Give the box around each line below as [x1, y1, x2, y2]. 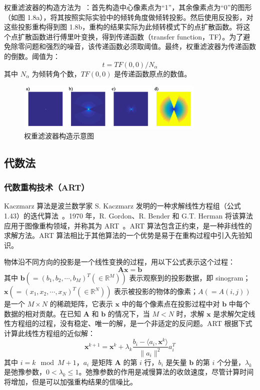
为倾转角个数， [31, 68, 81, 78]
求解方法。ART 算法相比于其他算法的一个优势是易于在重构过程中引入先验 [4, 230, 245, 240]
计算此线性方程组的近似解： [4, 327, 95, 338]
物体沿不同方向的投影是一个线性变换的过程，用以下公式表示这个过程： [4, 256, 235, 267]
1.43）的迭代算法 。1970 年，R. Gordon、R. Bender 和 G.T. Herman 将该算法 [4, 210, 253, 221]
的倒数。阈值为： [4, 50, 60, 61]
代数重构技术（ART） [4, 181, 89, 193]
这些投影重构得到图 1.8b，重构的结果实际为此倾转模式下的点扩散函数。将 [4, 21, 243, 32]
